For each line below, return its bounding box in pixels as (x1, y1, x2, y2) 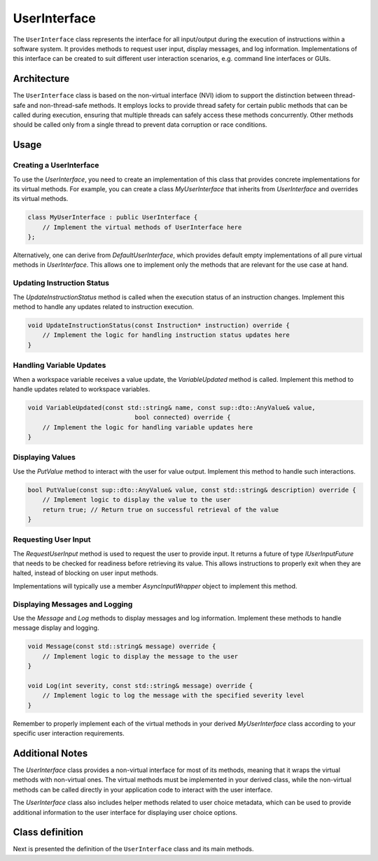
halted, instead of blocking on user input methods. (13, 569, 159, 577)
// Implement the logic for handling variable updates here (42, 423, 253, 431)
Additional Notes (13, 747, 88, 759)
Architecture (13, 73, 70, 85)
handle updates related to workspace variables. (13, 385, 150, 393)
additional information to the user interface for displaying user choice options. (13, 808, 238, 816)
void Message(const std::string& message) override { (27, 642, 216, 651)
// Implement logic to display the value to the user (42, 496, 231, 504)
